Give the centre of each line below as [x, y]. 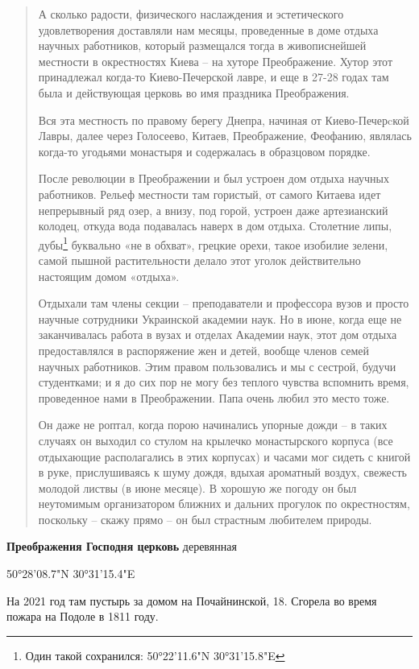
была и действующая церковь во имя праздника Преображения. [194, 92]
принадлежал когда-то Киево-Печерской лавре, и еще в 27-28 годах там [214, 77]
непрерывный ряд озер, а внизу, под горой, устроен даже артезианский [213, 210]
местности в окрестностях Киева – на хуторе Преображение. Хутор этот [216, 61]
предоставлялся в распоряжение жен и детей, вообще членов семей [204, 350]
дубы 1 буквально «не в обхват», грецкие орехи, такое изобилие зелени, [213, 243]
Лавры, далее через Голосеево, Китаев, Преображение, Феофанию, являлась [225, 136]
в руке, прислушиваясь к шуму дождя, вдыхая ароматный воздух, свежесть [222, 472]
